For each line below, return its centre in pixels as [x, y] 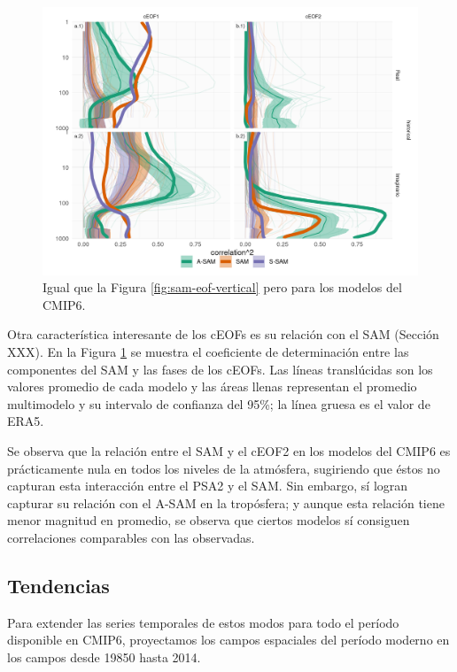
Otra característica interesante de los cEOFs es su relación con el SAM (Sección [223, 334]
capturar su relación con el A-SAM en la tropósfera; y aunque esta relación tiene [226, 502]
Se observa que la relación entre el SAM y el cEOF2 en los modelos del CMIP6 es [229, 451]
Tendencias [58, 585]
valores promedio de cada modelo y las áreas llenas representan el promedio [212, 386]
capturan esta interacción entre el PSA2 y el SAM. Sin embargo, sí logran [208, 486]
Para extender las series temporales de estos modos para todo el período [203, 622]
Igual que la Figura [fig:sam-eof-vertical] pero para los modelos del [222, 287]
